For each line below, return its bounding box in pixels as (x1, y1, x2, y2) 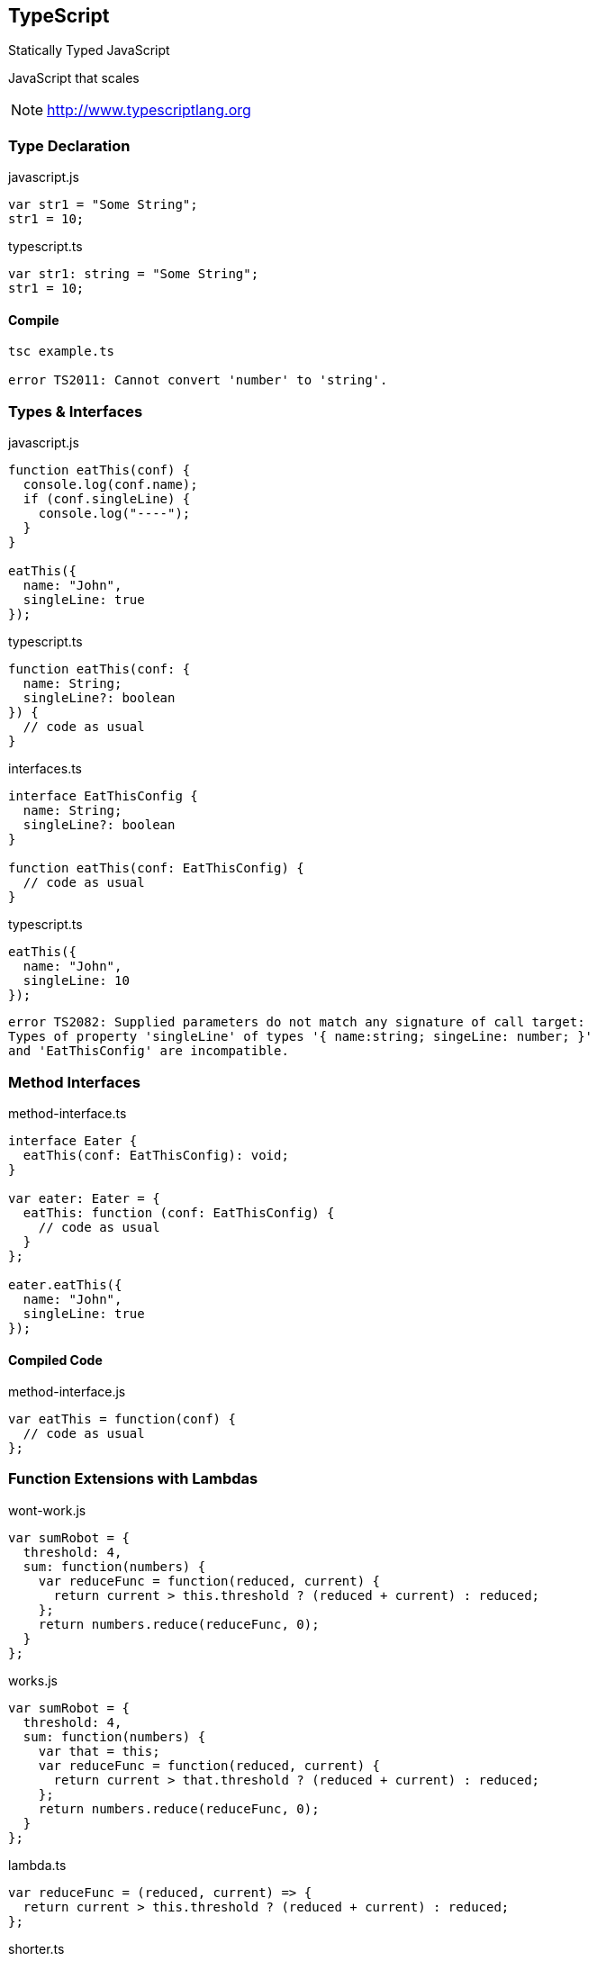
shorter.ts (8, 1940, 65, 1956)
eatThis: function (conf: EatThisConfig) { (23, 1205, 335, 1220)
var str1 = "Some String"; (8, 197, 198, 212)
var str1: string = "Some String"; (8, 267, 259, 282)
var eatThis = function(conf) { (8, 1412, 236, 1427)
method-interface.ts (8, 1105, 127, 1121)
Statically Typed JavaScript (8, 42, 170, 59)
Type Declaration (8, 136, 131, 155)
